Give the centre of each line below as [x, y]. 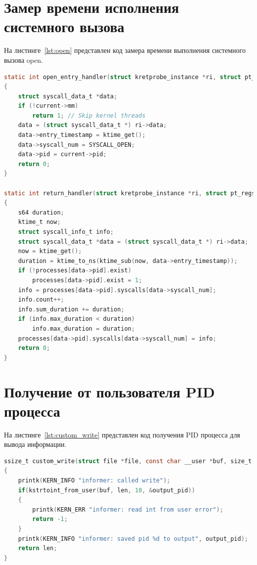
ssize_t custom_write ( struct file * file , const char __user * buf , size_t [128, 461]
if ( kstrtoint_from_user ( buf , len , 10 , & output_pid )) [107, 490]
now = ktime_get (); [50, 251]
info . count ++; [41, 300]
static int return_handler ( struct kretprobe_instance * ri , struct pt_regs [130, 193]
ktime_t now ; [39, 222]
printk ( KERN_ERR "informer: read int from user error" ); [128, 509]
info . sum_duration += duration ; [71, 309]
